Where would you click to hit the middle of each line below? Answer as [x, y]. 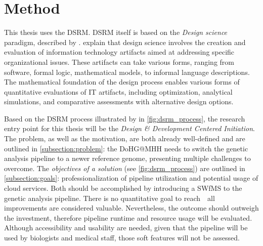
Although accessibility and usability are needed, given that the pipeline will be [126, 228]
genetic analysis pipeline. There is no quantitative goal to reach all [109, 198]
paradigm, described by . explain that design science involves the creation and [125, 42]
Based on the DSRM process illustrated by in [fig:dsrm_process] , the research [125, 118]
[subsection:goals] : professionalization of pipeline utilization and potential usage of [131, 178]
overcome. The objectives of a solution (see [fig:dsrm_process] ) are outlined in [125, 168]
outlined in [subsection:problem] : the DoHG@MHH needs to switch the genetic [126, 148]
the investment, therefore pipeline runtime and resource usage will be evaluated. [128, 217]
